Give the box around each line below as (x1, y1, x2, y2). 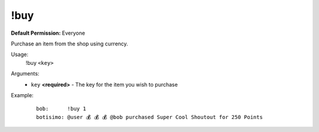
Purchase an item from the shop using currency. (11, 40, 128, 47)
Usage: (11, 51, 29, 58)
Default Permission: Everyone (11, 29, 86, 37)
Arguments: (11, 70, 40, 77)
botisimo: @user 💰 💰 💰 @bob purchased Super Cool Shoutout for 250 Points (36, 114, 263, 120)
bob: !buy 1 (36, 105, 86, 112)
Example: (11, 91, 34, 98)
